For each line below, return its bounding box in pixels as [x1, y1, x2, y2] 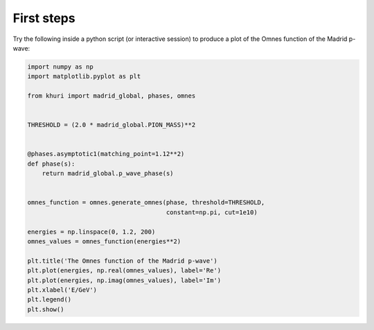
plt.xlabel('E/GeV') [27, 286, 97, 294]
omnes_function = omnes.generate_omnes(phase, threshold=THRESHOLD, [27, 198, 265, 207]
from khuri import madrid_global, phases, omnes [27, 92, 196, 100]
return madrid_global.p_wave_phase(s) [42, 170, 174, 177]
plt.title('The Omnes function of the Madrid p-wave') [27, 257, 217, 265]
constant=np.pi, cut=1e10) [166, 208, 258, 216]
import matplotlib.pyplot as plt [27, 73, 141, 80]
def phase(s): [27, 159, 75, 168]
